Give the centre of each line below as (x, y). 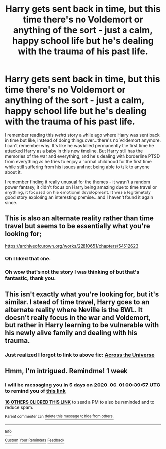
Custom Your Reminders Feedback (35, 440)
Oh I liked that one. (28, 258)
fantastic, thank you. (30, 278)
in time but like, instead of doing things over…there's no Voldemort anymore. (83, 140)
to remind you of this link (35, 391)
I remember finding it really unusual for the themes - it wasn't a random (78, 182)
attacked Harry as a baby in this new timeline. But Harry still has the (74, 151)
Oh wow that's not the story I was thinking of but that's (72, 272)
